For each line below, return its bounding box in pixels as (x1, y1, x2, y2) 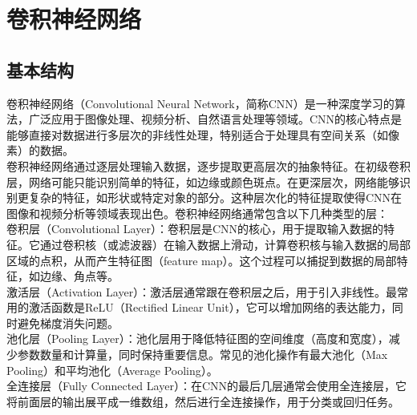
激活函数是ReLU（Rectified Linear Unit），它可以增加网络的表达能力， (28, 299, 392, 316)
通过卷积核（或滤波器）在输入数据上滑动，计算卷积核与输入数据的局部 (39, 236, 411, 252)
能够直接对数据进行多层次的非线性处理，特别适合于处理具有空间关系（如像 (6, 126, 399, 143)
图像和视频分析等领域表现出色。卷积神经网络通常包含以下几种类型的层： (6, 204, 388, 221)
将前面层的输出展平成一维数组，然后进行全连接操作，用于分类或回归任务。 (6, 393, 399, 409)
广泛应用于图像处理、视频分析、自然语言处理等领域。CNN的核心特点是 (28, 111, 403, 127)
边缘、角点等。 (39, 268, 119, 284)
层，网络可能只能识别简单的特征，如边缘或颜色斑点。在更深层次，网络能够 (6, 173, 399, 190)
